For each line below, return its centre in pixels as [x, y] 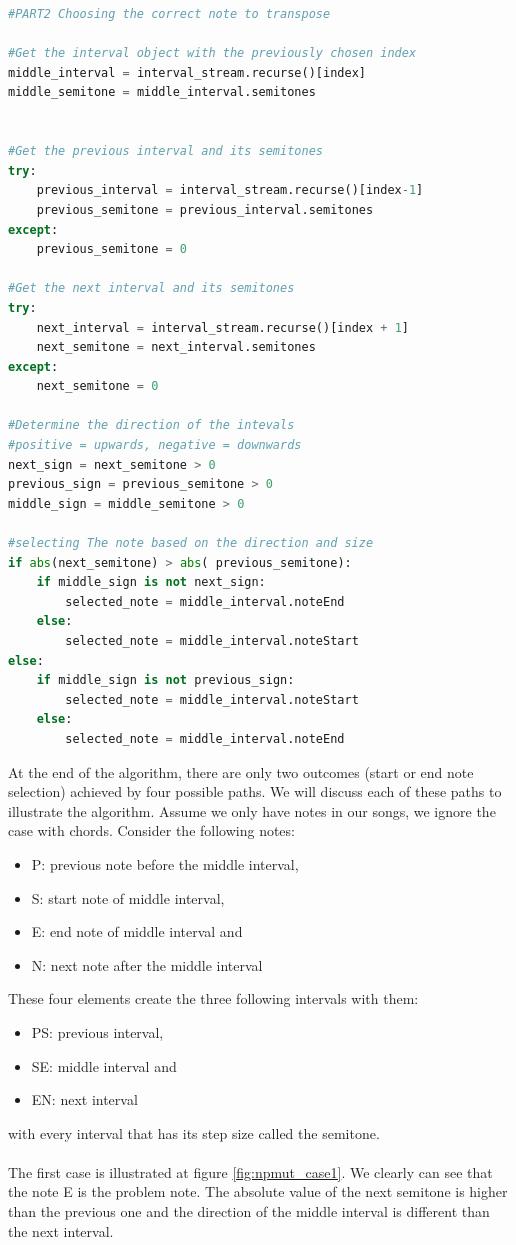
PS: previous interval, [97, 1031]
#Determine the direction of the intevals [151, 425]
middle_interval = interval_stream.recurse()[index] [187, 72]
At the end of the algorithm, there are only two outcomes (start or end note [241, 771]
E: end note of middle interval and [137, 931]
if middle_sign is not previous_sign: [165, 680]
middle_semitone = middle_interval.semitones [162, 92]
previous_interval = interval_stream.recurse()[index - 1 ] [230, 190]
